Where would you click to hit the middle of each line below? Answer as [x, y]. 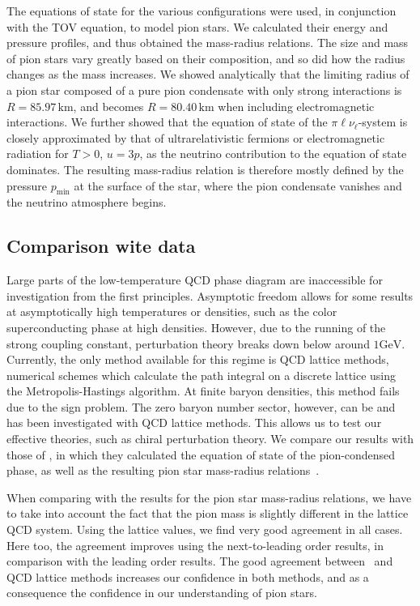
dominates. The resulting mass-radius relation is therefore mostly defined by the [205, 169]
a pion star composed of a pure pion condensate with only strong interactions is [204, 90]
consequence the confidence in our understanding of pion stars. [162, 593]
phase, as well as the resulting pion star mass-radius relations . [163, 470]
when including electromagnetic [296, 106]
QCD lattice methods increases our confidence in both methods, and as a [188, 576]
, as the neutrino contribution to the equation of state [273, 154]
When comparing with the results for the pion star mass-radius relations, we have [209, 497]
